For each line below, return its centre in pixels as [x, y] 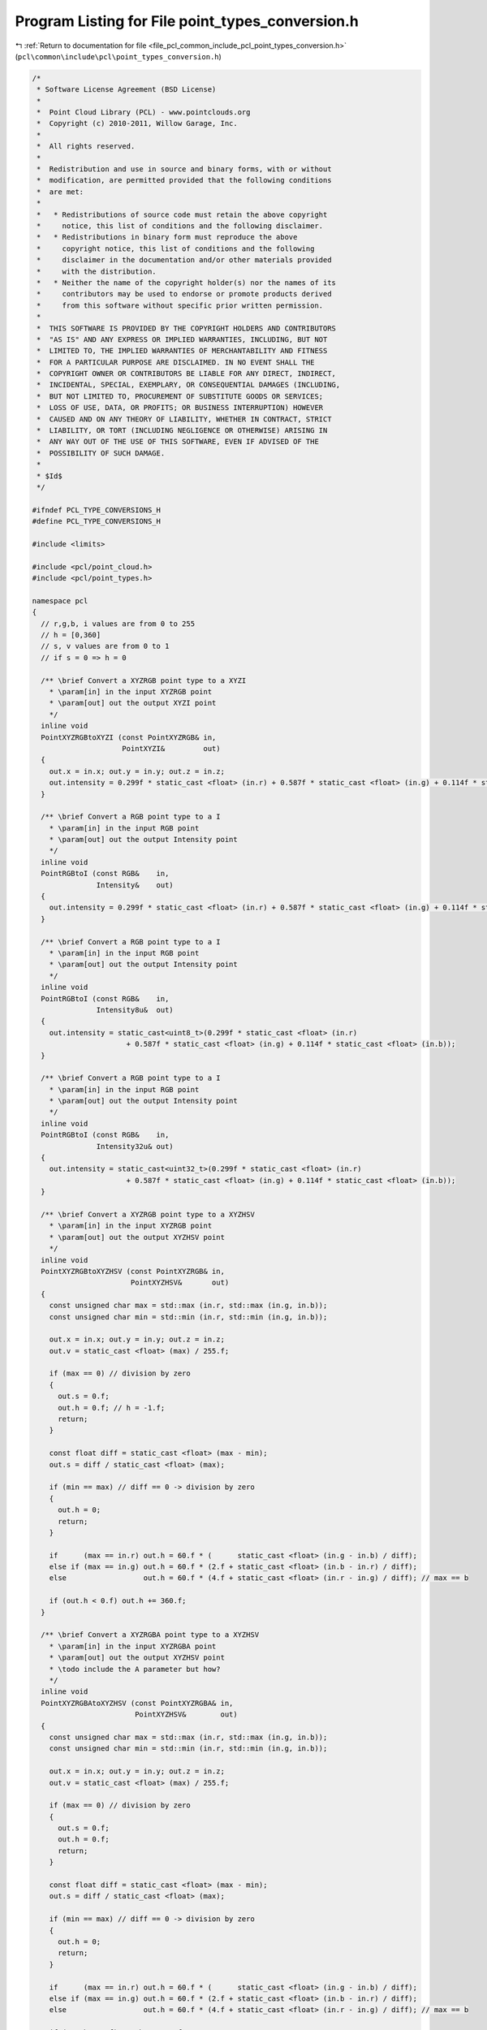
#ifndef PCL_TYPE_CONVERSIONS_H [97, 510]
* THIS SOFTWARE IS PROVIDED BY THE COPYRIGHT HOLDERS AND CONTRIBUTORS [187, 328]
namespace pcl [60, 600]
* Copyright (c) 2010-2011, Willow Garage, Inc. [138, 123]
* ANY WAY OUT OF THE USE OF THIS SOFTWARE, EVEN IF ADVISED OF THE [178, 442]
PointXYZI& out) [171, 748]
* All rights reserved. [86, 147]
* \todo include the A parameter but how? [135, 1669]
